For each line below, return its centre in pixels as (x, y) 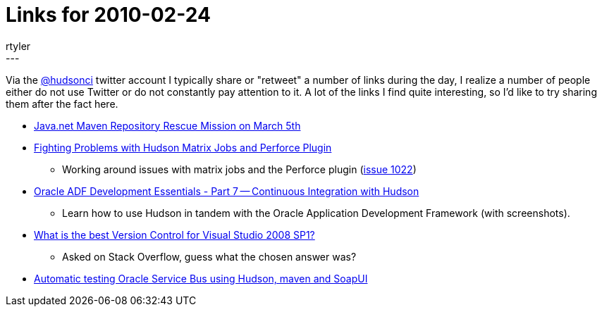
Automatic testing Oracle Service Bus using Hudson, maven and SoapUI (201, 278)
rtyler (18, 46)
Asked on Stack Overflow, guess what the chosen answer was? (209, 256)
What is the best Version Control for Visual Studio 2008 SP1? (174, 235)
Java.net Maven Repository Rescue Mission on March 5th (167, 125)
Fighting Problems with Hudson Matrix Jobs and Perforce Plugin (183, 147)
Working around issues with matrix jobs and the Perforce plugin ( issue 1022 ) (239, 169)
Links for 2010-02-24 (108, 15)
